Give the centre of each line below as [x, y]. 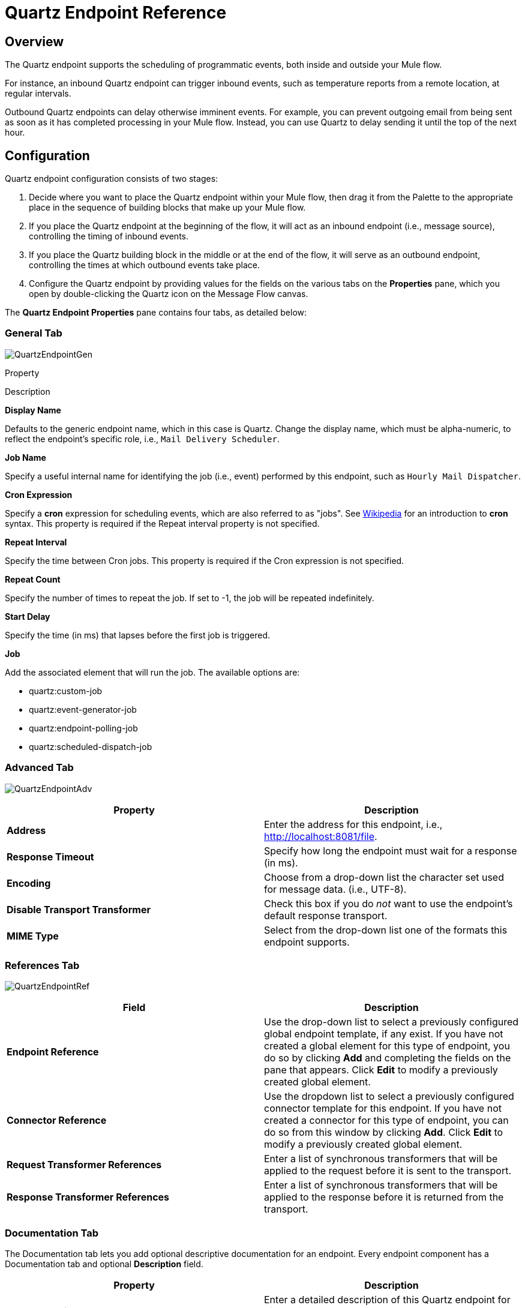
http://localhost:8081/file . [321, 836]
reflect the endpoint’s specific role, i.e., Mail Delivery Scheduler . [142, 439]
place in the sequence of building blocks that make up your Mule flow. [167, 208]
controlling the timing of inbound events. [109, 236]
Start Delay [28, 616]
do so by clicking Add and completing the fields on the [388, 1058]
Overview [34, 41]
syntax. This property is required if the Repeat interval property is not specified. [162, 523]
